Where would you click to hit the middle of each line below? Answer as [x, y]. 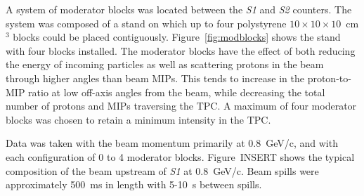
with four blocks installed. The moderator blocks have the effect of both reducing [181, 50]
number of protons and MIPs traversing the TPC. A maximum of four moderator [181, 106]
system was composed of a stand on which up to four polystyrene [146, 23]
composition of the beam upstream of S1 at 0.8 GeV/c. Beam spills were [162, 170]
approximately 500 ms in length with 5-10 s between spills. [134, 184]
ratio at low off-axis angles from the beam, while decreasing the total [177, 92]
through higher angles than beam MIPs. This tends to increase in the [155, 78]
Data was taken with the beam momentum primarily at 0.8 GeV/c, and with [172, 143]
